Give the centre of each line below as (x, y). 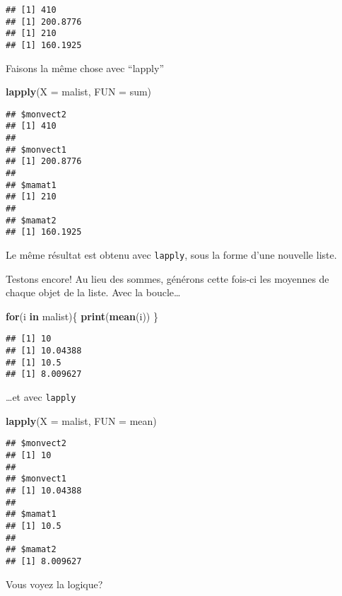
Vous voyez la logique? (54, 584)
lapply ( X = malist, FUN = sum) (79, 92)
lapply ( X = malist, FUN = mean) (81, 420)
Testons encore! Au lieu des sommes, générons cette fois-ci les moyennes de (167, 278)
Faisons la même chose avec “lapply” (85, 68)
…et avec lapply (41, 397)
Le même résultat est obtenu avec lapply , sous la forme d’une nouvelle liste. (171, 255)
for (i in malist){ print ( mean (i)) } (82, 316)
